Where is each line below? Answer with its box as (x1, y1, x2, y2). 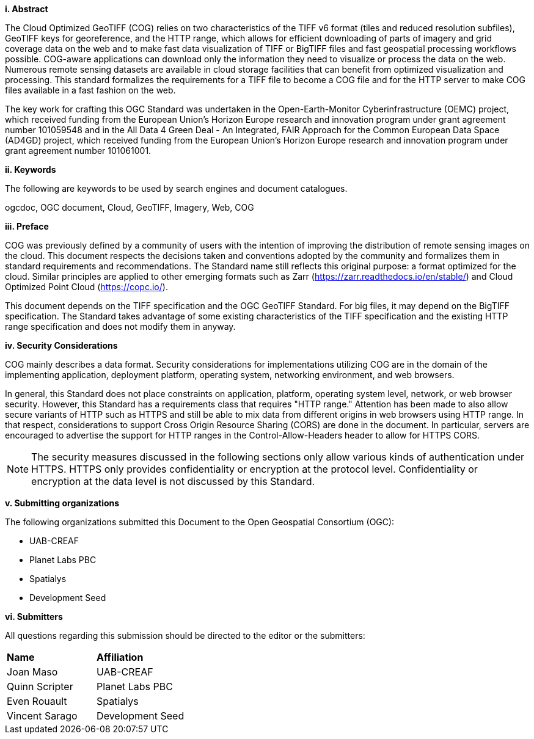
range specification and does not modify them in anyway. (5, 321, 236, 332)
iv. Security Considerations (5, 340, 118, 351)
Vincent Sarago (7, 710, 78, 722)
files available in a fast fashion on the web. (5, 85, 176, 95)
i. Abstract (5, 4, 48, 14)
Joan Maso (7, 666, 58, 678)
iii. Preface (5, 221, 49, 231)
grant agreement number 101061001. (5, 145, 152, 156)
